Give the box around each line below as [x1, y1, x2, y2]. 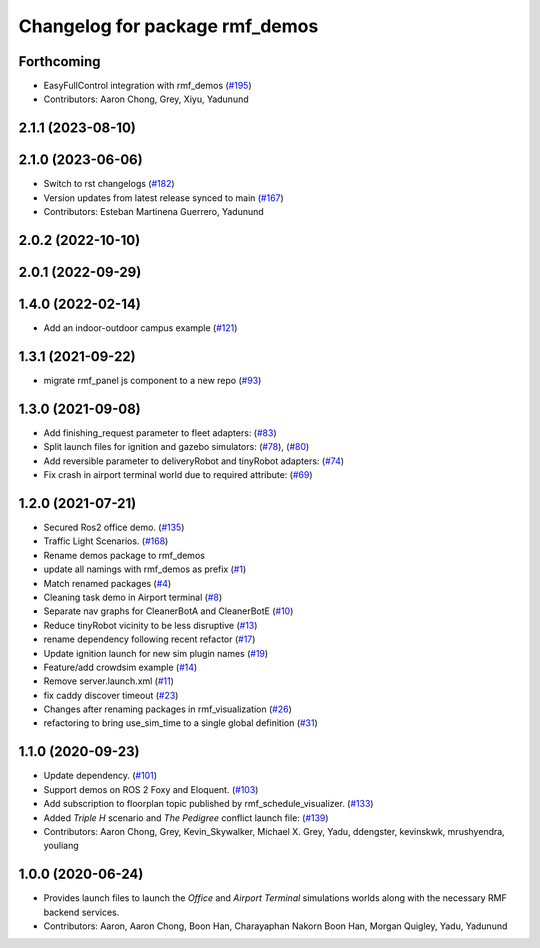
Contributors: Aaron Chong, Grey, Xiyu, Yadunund [43, 93, 249, 105]
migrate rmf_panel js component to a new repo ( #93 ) [43, 375, 262, 386]
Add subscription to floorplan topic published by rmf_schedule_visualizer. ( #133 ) [43, 798, 374, 810]
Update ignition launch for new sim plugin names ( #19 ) [43, 647, 269, 659]
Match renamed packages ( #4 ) [43, 577, 172, 589]
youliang [43, 840, 79, 852]
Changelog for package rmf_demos [18, 15, 319, 37]
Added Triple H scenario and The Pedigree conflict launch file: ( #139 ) [43, 811, 329, 824]
